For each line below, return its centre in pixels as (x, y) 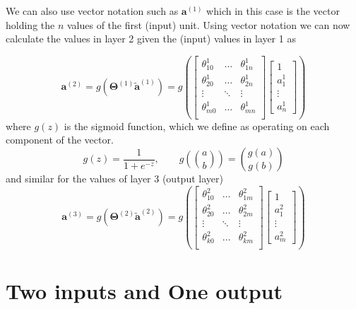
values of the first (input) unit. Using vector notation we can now (208, 24)
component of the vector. (60, 140)
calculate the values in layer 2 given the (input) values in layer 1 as (151, 39)
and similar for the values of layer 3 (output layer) (114, 179)
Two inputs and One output (144, 290)
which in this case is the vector (273, 11)
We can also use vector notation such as (92, 11)
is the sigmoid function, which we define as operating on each (197, 126)
